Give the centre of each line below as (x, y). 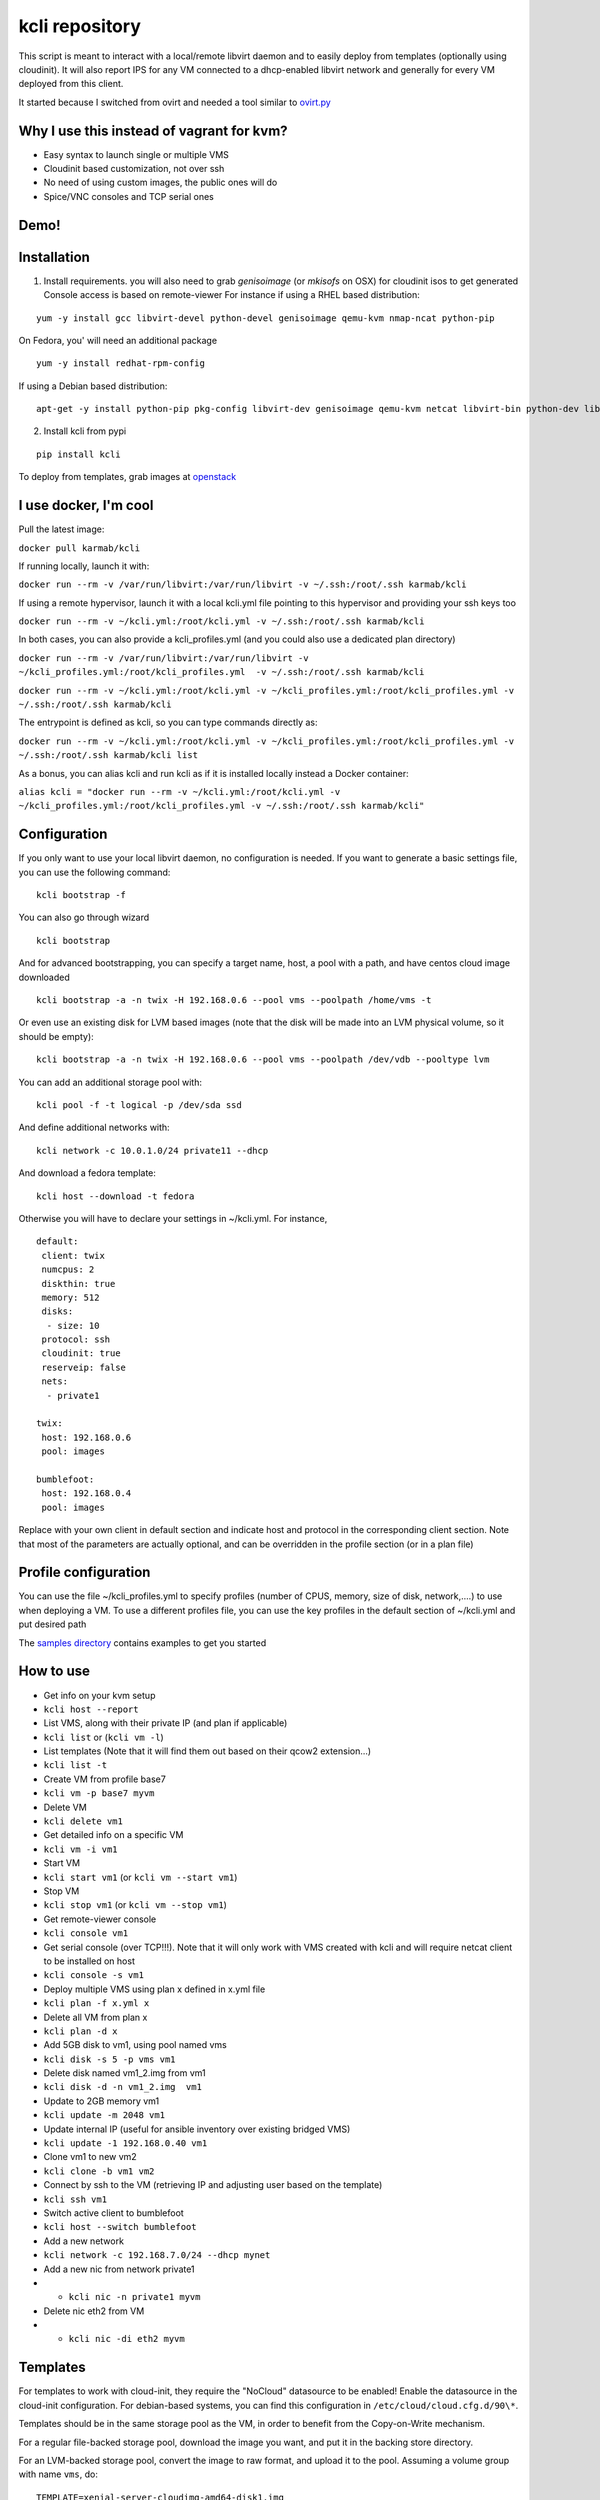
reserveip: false (84, 1367)
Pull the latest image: (61, 529)
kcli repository (80, 26)
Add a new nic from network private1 (119, 2269)
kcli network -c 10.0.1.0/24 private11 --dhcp (152, 1150)
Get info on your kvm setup (99, 1695)
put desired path (52, 1624)
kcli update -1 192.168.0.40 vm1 (125, 2143)
